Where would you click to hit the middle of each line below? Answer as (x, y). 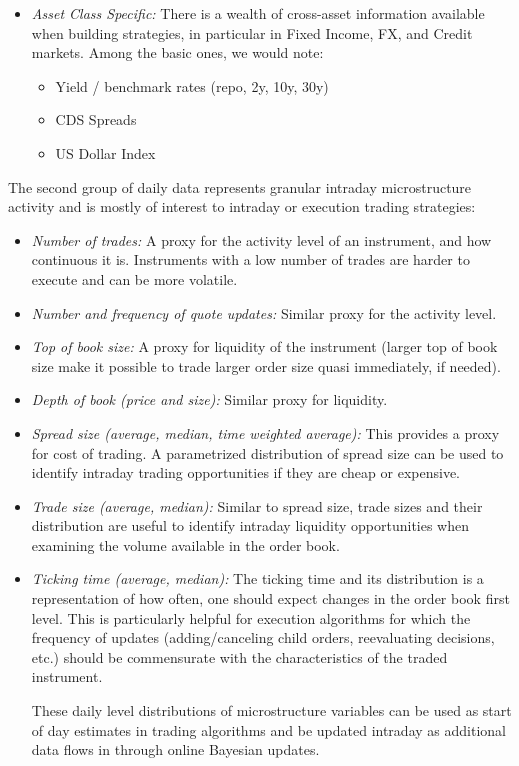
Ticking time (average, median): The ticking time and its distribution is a (257, 578)
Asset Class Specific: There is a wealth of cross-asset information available (258, 13)
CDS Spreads (96, 119)
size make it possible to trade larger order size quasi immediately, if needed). (266, 365)
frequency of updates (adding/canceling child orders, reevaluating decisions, (263, 637)
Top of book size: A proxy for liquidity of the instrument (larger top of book (264, 346)
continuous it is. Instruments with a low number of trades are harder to (250, 259)
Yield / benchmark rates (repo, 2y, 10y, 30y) (192, 85)
